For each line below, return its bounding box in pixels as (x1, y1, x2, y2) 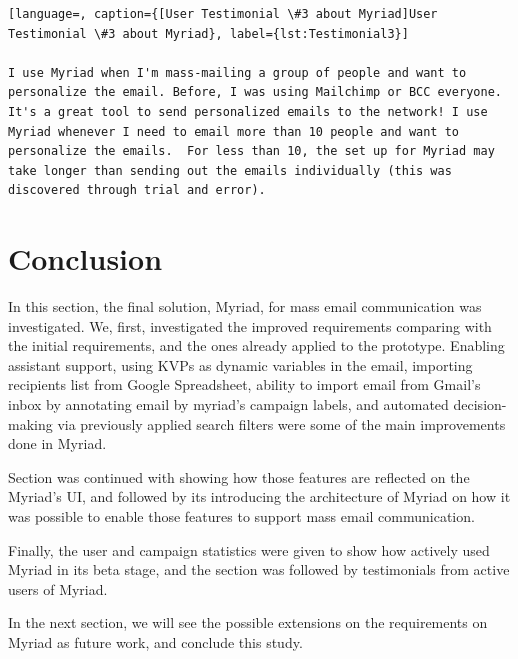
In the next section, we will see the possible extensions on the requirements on (8, 612, 488, 633)
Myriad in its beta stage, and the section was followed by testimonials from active (8, 559, 510, 580)
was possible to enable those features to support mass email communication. (8, 506, 475, 526)
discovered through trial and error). (8, 183, 266, 198)
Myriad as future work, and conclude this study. (8, 631, 303, 652)
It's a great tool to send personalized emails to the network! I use (8, 104, 488, 119)
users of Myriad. (8, 578, 108, 599)
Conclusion (8, 238, 163, 279)
